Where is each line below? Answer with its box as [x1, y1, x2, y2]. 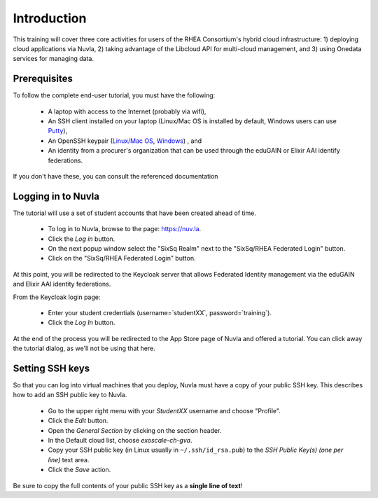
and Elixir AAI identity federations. [13, 280, 111, 289]
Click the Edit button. [48, 417, 108, 425]
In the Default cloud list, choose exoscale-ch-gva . [48, 436, 192, 445]
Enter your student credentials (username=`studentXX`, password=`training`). [48, 309, 272, 317]
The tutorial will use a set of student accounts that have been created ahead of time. [13, 209, 257, 217]
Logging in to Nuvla [13, 190, 99, 202]
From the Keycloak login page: [13, 293, 101, 301]
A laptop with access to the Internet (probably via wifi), [48, 107, 206, 116]
